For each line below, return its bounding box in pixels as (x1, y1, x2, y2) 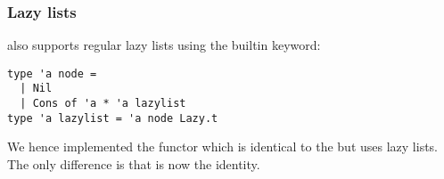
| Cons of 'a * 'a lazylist (20, 97, 186, 110)
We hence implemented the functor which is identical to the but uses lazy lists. (7, 137, 438, 156)
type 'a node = (7, 67, 97, 80)
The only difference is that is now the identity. (7, 155, 260, 174)
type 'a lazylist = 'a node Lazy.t (7, 111, 218, 125)
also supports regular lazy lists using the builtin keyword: (7, 36, 321, 54)
